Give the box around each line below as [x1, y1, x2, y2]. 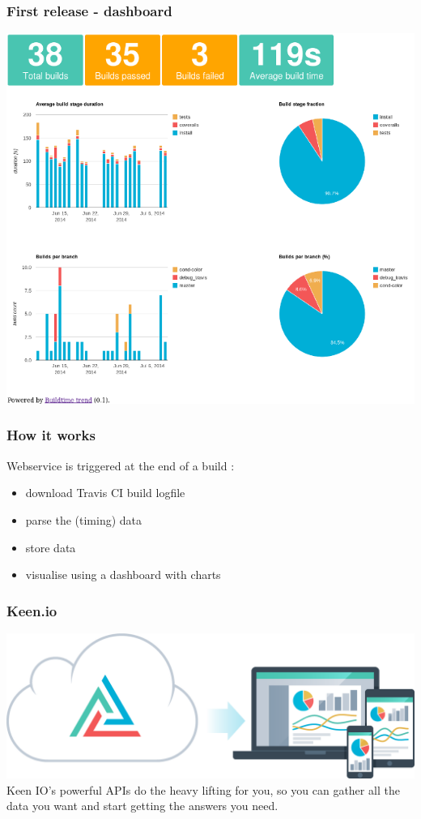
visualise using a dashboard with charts [25, 566, 221, 583]
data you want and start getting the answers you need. [6, 797, 279, 814]
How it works [6, 425, 96, 445]
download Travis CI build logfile [25, 484, 185, 501]
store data [25, 538, 76, 555]
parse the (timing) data [25, 511, 142, 528]
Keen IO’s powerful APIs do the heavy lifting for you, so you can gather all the [6, 781, 400, 798]
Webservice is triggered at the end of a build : [6, 457, 235, 474]
